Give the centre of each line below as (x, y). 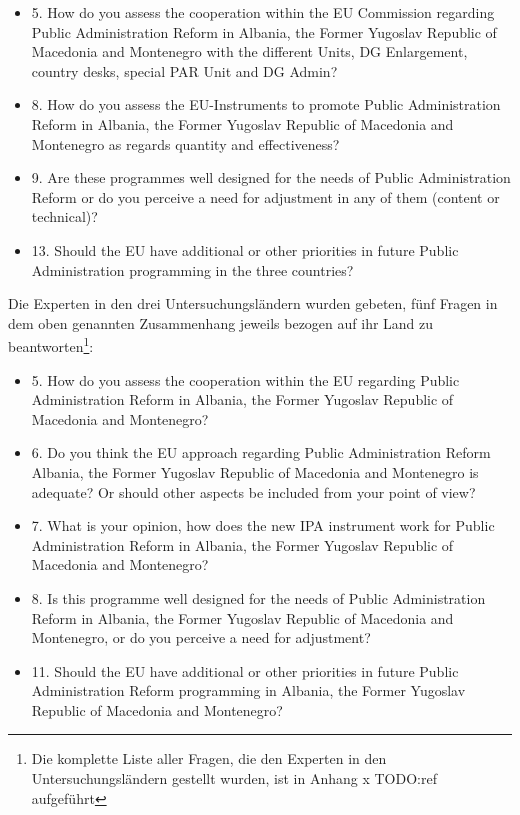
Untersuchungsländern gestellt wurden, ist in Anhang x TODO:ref (234, 778)
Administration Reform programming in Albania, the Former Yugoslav (248, 690)
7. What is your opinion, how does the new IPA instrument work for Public (263, 525)
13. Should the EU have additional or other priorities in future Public (245, 249)
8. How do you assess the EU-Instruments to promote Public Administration (266, 104)
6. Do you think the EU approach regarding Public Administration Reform (261, 452)
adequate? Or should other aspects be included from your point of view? (253, 491)
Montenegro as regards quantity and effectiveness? (185, 143)
